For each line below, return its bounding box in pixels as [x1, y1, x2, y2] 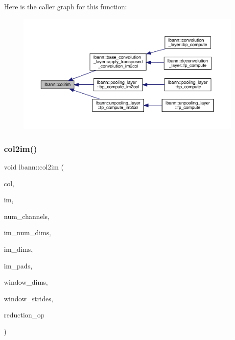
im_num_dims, [4, 227, 51, 238]
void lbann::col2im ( [4, 162, 64, 172]
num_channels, [4, 211, 50, 221]
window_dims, [4, 277, 48, 287]
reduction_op [4, 310, 45, 320]
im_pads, [4, 260, 33, 270]
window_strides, [4, 293, 53, 303]
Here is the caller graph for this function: [4, 1, 127, 11]
